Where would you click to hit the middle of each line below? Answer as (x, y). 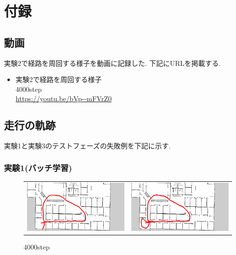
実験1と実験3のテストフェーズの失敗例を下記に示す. (88, 146)
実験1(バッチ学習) (38, 167)
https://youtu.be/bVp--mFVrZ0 (63, 99)
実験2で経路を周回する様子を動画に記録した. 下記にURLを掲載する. (112, 63)
